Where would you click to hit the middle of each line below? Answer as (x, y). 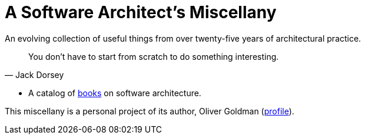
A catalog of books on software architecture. (115, 93)
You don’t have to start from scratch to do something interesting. (154, 56)
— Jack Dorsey (34, 74)
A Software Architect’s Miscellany (141, 12)
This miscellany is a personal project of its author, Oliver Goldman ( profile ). (150, 111)
